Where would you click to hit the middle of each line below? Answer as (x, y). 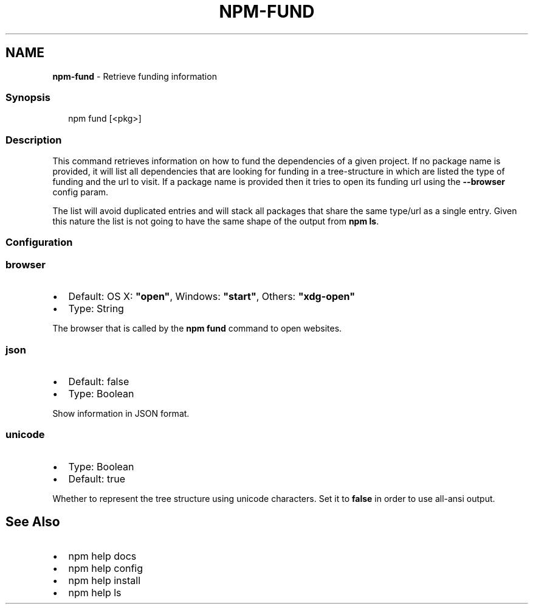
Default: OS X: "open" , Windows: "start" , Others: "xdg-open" (212, 297)
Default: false (99, 381)
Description (34, 140)
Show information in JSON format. (121, 413)
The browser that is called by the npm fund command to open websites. (197, 329)
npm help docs (102, 556)
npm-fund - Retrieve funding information (135, 76)
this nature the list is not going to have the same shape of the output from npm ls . (216, 221)
